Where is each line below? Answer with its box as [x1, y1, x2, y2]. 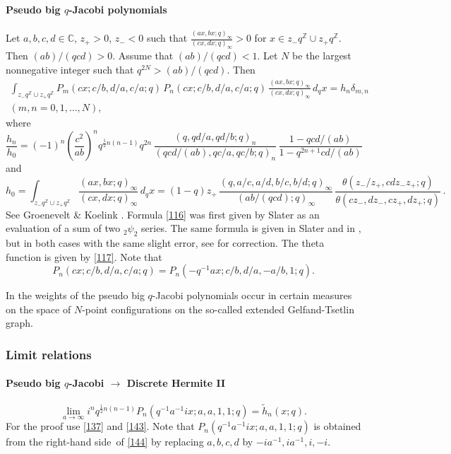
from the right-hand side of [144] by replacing [6, 434, 204, 449]
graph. [6, 315, 33, 330]
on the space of [6, 301, 71, 316]
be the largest [292, 48, 351, 63]
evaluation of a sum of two [6, 221, 121, 235]
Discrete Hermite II [126, 376, 226, 390]
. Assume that [112, 48, 174, 63]
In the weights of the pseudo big [6, 288, 145, 303]
